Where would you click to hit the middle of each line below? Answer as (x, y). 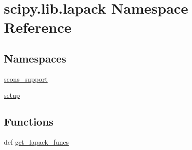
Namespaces (35, 58)
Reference (38, 27)
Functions (29, 121)
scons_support (26, 78)
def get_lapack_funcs (37, 142)
